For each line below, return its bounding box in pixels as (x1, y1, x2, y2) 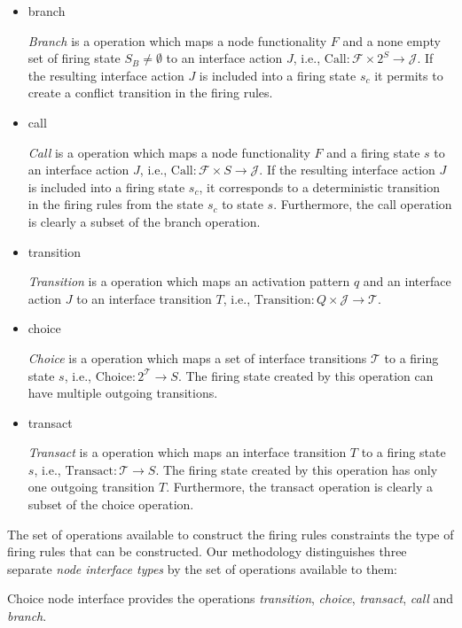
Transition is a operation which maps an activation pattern (27, 272, 350, 291)
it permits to (374, 66, 443, 84)
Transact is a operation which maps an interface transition (27, 443, 347, 461)
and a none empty (342, 31, 441, 50)
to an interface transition (76, 289, 212, 307)
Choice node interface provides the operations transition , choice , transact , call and (7, 589, 454, 608)
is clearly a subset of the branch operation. (27, 212, 261, 230)
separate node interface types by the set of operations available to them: (7, 559, 397, 578)
